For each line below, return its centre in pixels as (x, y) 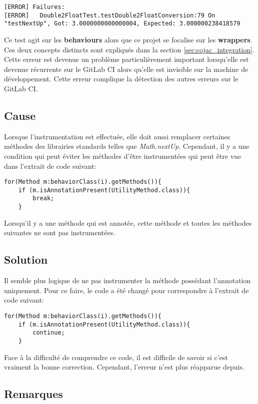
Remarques (33, 394)
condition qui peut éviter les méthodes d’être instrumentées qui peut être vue (123, 156)
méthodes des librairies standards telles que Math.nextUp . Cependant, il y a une (127, 146)
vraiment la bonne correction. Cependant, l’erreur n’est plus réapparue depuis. (124, 367)
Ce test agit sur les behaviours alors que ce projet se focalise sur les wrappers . (128, 39)
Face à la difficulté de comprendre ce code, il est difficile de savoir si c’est (116, 357)
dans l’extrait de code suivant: (50, 166)
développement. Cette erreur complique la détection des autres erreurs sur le (121, 79)
